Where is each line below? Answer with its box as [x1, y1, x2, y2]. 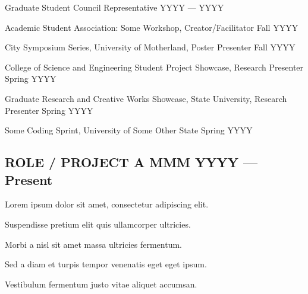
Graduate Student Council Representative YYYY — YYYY [5, 1, 224, 13]
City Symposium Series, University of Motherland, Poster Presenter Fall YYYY [5, 41, 296, 53]
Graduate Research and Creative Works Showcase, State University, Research [5, 92, 287, 104]
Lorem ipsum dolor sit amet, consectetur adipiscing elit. [5, 198, 209, 210]
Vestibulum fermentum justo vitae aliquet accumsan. [5, 277, 197, 290]
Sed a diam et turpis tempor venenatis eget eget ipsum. [5, 258, 207, 270]
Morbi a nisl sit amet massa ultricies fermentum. [5, 238, 182, 250]
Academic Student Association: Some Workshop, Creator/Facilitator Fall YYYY [5, 21, 298, 33]
